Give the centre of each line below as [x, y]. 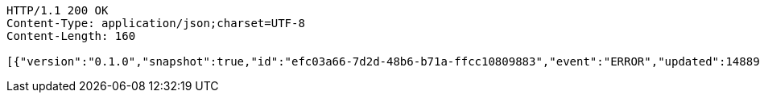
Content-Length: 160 [71, 36]
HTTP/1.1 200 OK [58, 10]
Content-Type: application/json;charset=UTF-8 [156, 23]
